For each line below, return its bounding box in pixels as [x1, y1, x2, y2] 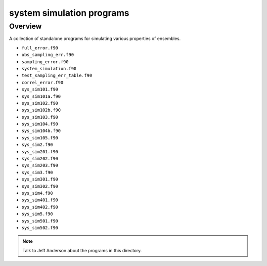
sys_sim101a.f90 [21, 93, 61, 99]
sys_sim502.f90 [21, 225, 59, 230]
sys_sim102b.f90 [21, 107, 61, 113]
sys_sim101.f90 [21, 87, 59, 92]
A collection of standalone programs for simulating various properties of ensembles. [9, 36, 181, 42]
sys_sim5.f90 [21, 211, 53, 217]
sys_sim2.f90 [21, 142, 53, 148]
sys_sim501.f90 [21, 218, 59, 223]
